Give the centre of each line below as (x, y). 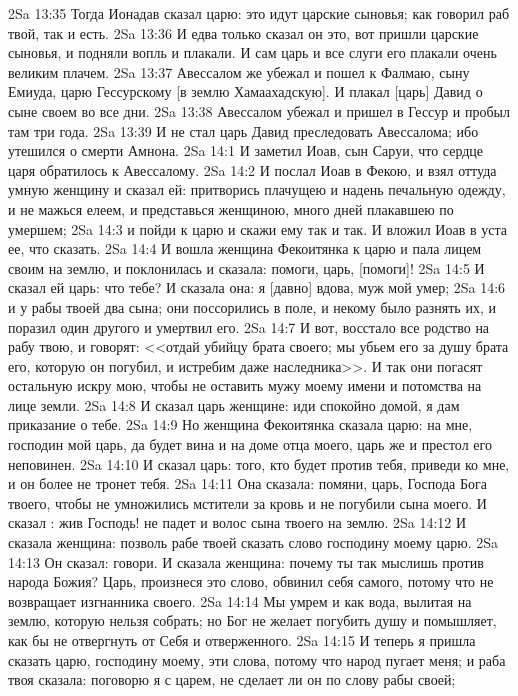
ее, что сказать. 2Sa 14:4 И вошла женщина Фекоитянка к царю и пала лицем (245, 248)
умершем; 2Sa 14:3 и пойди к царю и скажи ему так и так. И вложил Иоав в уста (257, 228)
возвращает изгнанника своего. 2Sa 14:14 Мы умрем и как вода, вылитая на (240, 600)
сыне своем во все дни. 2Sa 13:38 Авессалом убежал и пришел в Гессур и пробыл (259, 110)
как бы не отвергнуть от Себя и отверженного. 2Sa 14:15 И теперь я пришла (242, 640)
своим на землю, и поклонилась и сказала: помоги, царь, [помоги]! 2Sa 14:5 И (246, 267)
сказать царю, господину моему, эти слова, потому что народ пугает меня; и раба (257, 659)
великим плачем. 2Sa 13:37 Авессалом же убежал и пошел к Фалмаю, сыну (239, 71)
